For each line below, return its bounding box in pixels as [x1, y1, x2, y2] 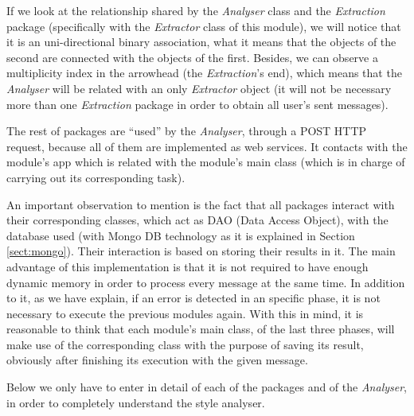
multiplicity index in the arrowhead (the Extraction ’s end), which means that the [6, 64, 402, 81]
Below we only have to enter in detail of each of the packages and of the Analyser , [6, 379, 407, 395]
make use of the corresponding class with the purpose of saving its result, [6, 336, 364, 352]
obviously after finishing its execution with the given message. [6, 352, 308, 368]
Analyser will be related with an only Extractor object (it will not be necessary [6, 80, 392, 96]
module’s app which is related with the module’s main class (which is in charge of [6, 154, 405, 170]
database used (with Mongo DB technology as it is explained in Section [6, 227, 355, 243]
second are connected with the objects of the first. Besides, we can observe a [6, 49, 378, 65]
